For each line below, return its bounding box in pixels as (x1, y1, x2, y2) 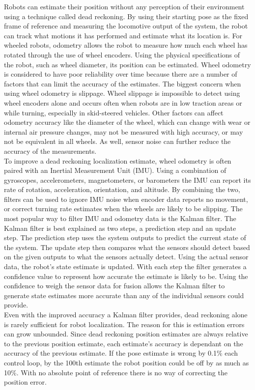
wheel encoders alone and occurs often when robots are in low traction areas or (4, 97, 242, 108)
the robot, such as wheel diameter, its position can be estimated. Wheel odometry (4, 59, 251, 69)
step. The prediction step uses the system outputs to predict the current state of (4, 232, 246, 243)
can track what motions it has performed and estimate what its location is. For (4, 30, 242, 40)
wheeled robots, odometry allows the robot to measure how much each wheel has (4, 40, 248, 50)
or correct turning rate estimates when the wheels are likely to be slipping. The (4, 203, 243, 214)
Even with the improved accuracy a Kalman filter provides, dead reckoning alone (4, 309, 248, 319)
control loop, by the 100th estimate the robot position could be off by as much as (4, 357, 249, 367)
